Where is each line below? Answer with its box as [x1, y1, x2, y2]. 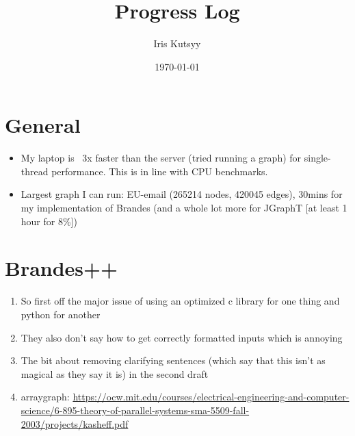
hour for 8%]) [21, 214, 77, 228]
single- [304, 151, 331, 165]
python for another [21, 307, 101, 321]
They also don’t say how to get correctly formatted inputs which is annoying [21, 330, 343, 344]
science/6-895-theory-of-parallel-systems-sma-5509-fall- [21, 402, 250, 417]
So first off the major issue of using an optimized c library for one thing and [21, 294, 340, 308]
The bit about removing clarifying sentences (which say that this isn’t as [21, 353, 326, 368]
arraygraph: [21, 389, 70, 404]
